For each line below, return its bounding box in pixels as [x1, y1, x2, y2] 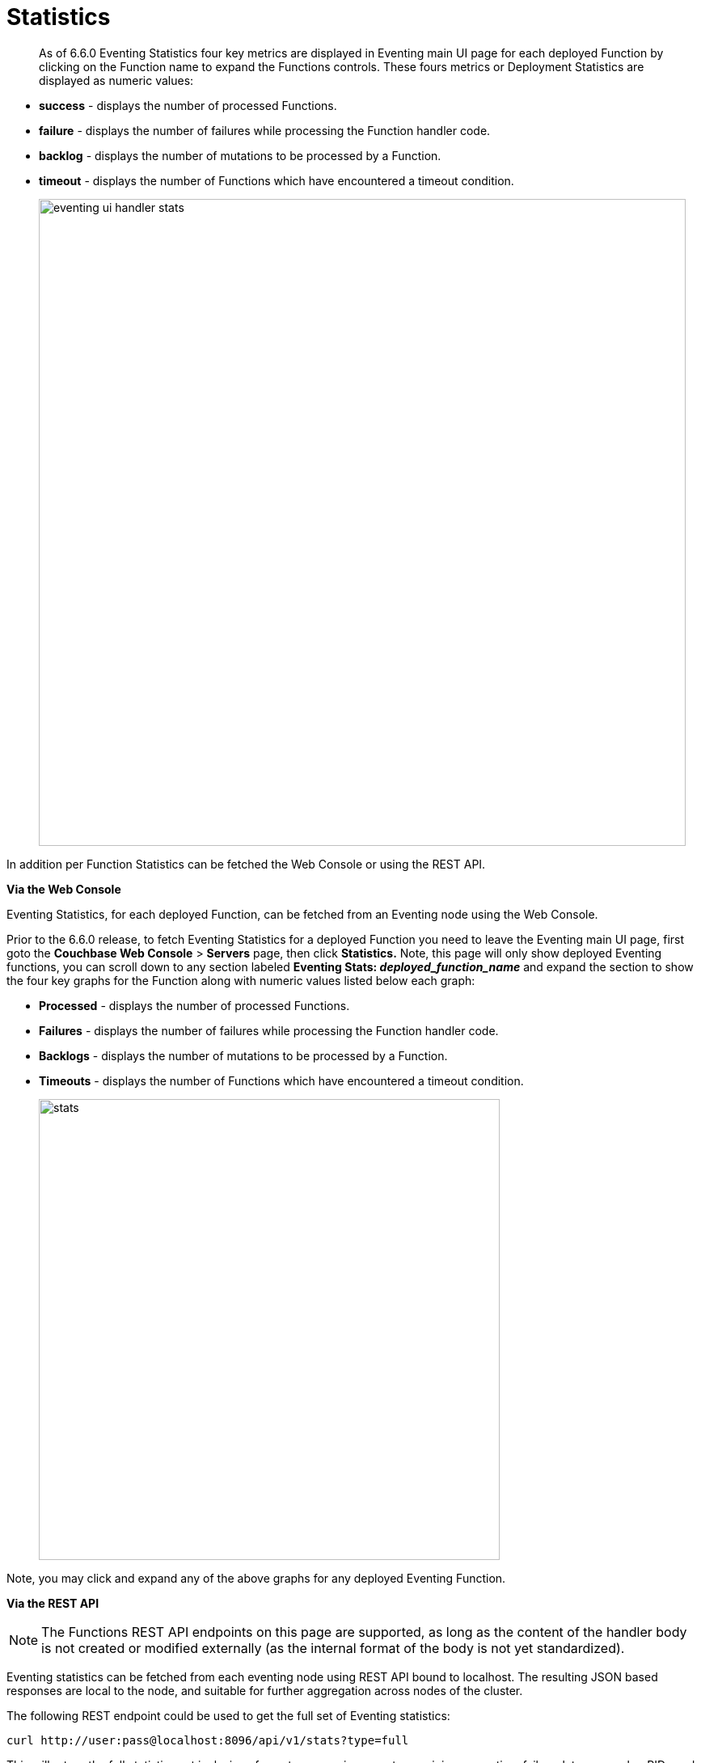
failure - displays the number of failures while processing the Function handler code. [39, 123, 491, 137]
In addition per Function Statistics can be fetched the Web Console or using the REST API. [6, 856, 486, 871]
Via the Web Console [6, 881, 121, 896]
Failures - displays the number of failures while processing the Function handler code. [39, 1023, 499, 1038]
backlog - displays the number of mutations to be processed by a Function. [39, 148, 441, 163]
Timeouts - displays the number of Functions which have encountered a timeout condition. [39, 1073, 524, 1088]
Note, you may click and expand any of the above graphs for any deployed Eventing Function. [6, 1571, 506, 1585]
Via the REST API [6, 1596, 99, 1610]
